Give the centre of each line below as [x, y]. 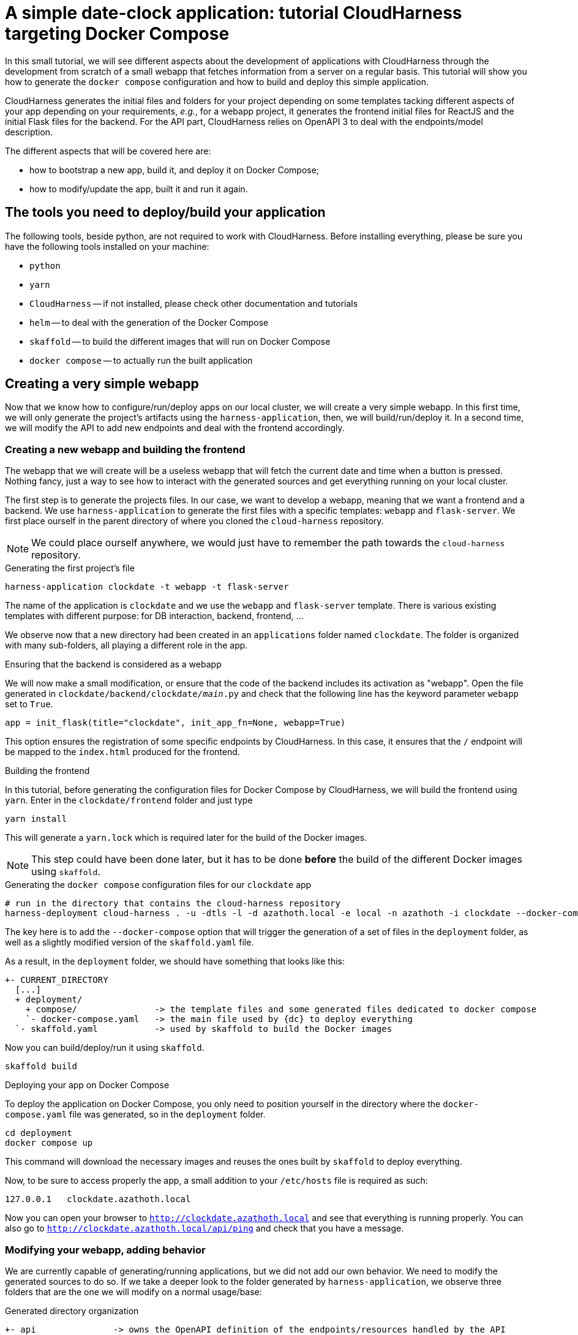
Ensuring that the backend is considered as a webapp [113, 664]
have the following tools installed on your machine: [107, 246]
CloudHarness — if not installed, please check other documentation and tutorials [194, 303]
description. [29, 132]
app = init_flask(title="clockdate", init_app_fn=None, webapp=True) [175, 723]
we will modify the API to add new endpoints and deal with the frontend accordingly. [175, 428]
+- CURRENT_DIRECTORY [57, 980]
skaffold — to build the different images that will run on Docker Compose [180, 341]
